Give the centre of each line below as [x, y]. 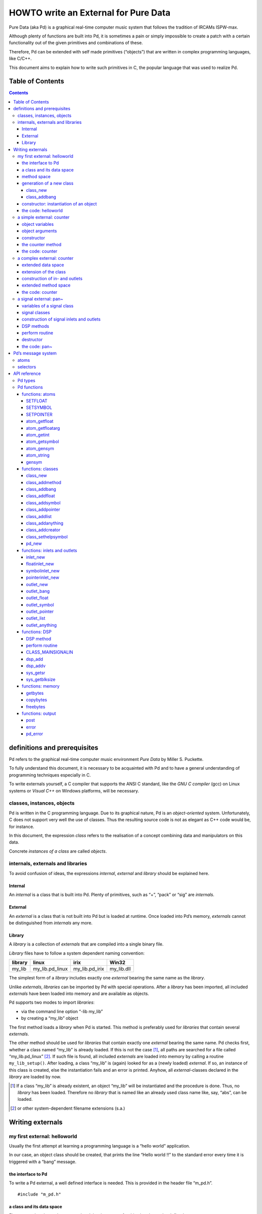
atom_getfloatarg [43, 428]
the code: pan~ [37, 346]
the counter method [42, 244]
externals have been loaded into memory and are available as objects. [79, 994]
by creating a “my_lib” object [50, 1018]
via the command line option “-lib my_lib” [62, 1011]
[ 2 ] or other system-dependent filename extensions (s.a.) [68, 1108]
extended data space [43, 265]
